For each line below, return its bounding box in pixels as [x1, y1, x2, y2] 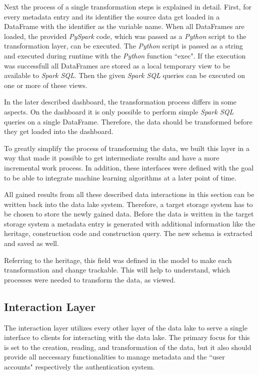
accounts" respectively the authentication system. [4, 361, 155, 372]
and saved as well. [4, 238, 59, 248]
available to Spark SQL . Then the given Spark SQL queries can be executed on [4, 70, 245, 80]
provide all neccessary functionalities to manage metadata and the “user [4, 351, 225, 362]
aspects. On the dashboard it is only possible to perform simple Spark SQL [4, 106, 234, 116]
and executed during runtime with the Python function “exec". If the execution [4, 50, 246, 60]
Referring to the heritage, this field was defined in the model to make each [4, 254, 232, 265]
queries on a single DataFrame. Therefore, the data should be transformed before [4, 116, 252, 126]
